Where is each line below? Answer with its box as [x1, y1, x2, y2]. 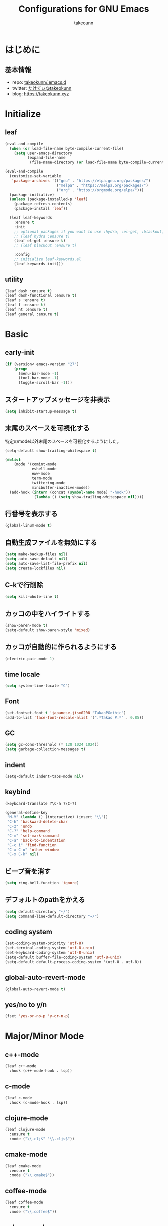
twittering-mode [31, 480, 66, 485]
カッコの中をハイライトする [5, 609, 91, 618]
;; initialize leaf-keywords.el [14, 257, 81, 262]
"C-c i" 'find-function [7, 842, 57, 848]
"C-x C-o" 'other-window [7, 847, 59, 852]
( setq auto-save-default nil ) [5, 556, 68, 561]
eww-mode [31, 471, 50, 476]
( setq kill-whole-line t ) [5, 594, 59, 599]
